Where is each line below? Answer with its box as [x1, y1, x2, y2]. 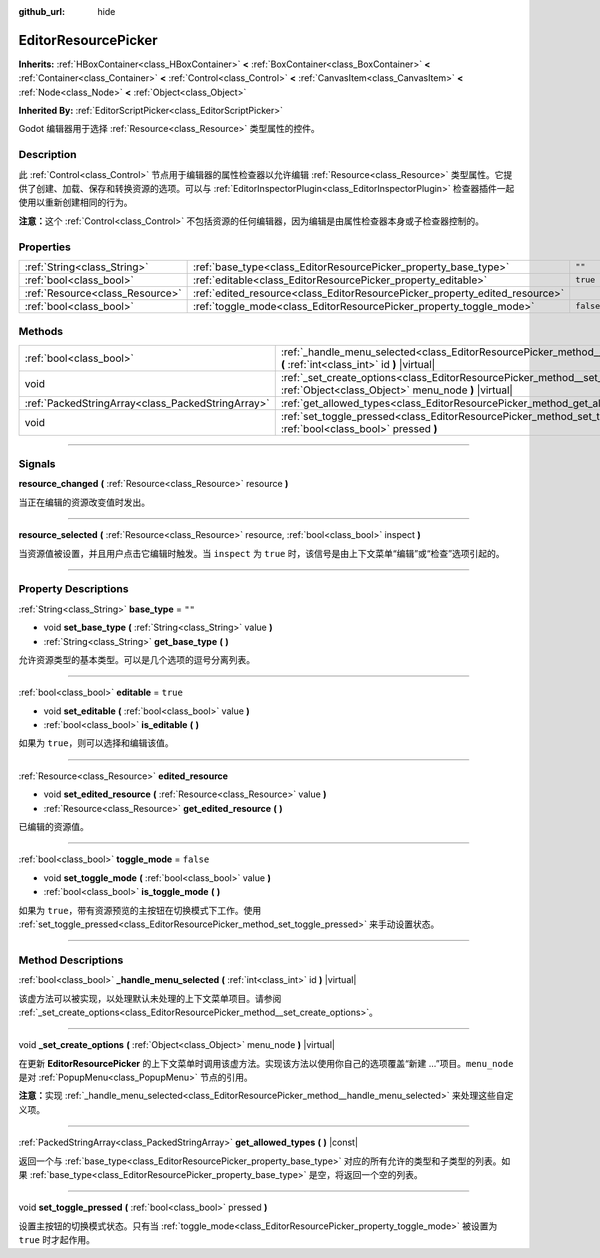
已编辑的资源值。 [18, 821, 89, 833]
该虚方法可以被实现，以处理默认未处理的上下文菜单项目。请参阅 [18, 992, 282, 1004]
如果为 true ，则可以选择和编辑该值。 [18, 737, 174, 749]
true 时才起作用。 [18, 1234, 95, 1246]
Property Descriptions [18, 582, 129, 596]
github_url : [18, 6, 65, 17]
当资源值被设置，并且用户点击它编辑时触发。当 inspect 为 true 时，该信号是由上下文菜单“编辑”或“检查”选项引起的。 [18, 547, 505, 559]
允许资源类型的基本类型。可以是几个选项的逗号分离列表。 [18, 653, 255, 665]
